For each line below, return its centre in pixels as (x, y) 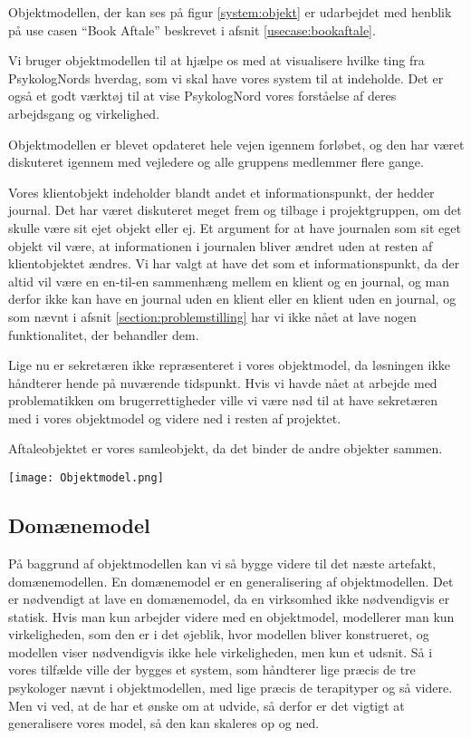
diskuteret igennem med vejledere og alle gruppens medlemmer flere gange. (216, 162)
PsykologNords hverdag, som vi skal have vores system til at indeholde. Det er (226, 78)
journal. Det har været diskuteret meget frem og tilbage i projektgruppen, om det (235, 210)
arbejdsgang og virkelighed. (84, 113)
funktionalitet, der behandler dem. (104, 334)
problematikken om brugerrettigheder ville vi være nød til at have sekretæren (223, 400)
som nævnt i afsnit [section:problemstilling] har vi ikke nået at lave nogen (212, 316)
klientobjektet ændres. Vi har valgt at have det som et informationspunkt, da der (234, 263)
